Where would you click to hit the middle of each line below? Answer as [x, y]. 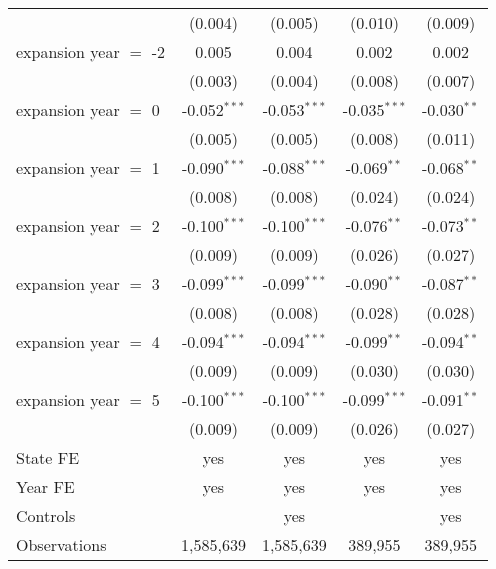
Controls [46, 515]
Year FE [45, 486]
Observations [61, 544]
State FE [48, 457]
